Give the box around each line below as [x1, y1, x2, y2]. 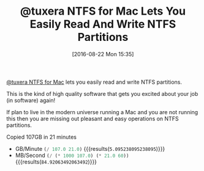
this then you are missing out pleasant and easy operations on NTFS [6, 115, 179, 122]
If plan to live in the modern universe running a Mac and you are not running [6, 108, 198, 115]
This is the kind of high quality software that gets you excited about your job [6, 90, 198, 97]
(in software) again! [6, 96, 56, 104]
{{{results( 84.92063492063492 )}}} [15, 158, 97, 166]
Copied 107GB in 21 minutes [6, 133, 77, 140]
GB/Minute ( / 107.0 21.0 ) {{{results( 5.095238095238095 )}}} [15, 145, 165, 152]
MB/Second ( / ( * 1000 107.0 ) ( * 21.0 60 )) [15, 151, 129, 159]
